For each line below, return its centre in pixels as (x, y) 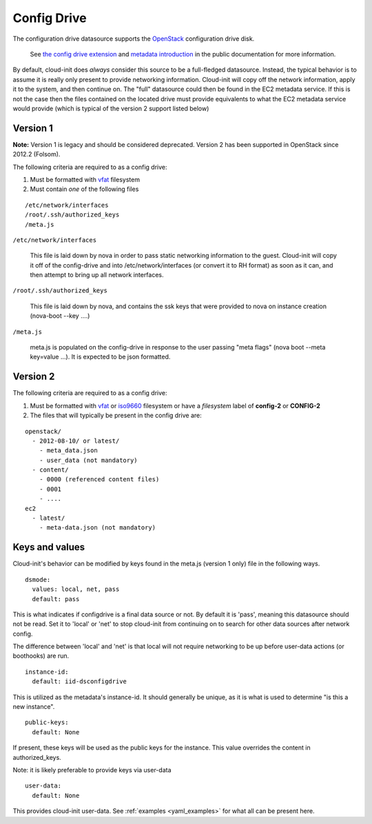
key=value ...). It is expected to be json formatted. (100, 357)
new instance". (34, 707)
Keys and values (49, 547)
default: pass (56, 599)
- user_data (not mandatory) (88, 460)
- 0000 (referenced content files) (99, 480)
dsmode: (38, 580)
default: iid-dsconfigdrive (80, 682)
